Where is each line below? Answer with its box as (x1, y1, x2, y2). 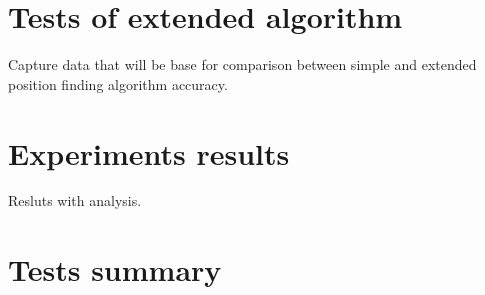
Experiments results (8, 132, 290, 173)
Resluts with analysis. (8, 190, 142, 211)
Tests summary (8, 249, 222, 290)
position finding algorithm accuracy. (8, 73, 228, 94)
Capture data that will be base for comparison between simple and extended (8, 54, 477, 75)
